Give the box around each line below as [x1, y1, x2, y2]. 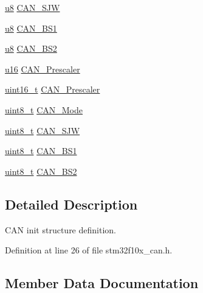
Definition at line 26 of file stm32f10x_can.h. [5, 244, 173, 256]
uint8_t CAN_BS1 [5, 144, 77, 157]
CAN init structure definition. [5, 223, 116, 236]
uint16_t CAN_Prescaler [5, 83, 100, 96]
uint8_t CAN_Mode [5, 103, 83, 116]
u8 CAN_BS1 [5, 21, 57, 34]
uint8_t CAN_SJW [5, 124, 80, 136]
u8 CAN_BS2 [5, 42, 57, 55]
